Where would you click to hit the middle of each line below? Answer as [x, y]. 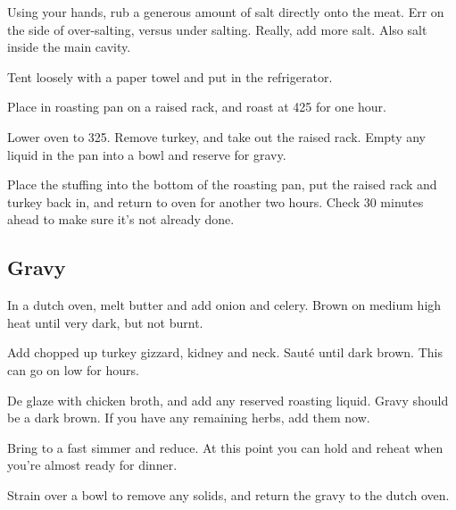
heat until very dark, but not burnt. [105, 322]
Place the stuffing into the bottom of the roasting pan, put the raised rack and [222, 184]
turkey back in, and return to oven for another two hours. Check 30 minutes [216, 201]
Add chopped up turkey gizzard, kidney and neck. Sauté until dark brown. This [225, 352]
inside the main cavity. [69, 47]
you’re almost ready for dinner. [92, 465]
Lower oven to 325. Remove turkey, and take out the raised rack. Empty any [216, 136]
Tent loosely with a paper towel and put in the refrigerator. [170, 76]
